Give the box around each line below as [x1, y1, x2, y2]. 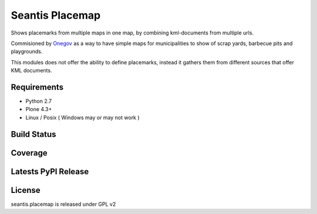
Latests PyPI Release [11, 167, 89, 177]
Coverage [11, 148, 48, 158]
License [11, 185, 41, 195]
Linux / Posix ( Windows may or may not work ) [25, 114, 140, 121]
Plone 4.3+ [25, 106, 52, 113]
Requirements [11, 82, 64, 92]
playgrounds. [11, 48, 43, 55]
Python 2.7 [25, 98, 52, 105]
